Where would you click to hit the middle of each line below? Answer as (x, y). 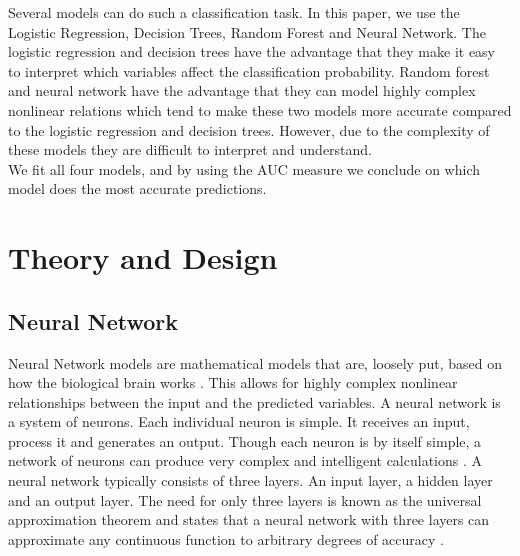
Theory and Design (143, 257)
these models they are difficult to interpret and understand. (190, 149)
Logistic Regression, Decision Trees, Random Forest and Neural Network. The (247, 31)
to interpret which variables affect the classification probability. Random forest (249, 70)
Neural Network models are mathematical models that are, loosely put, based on (255, 362)
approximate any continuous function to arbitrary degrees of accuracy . (226, 538)
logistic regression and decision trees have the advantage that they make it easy (252, 51)
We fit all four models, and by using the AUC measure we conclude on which (244, 168)
